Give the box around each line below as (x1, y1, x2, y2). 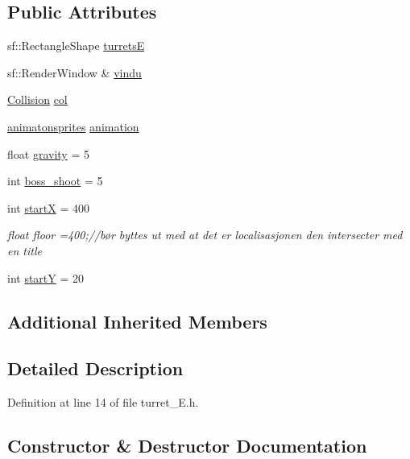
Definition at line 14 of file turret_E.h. (7, 394, 199, 411)
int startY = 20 (7, 269, 85, 286)
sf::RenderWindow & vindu (7, 64, 142, 81)
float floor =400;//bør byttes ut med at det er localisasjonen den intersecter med (7, 226, 403, 243)
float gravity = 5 (7, 145, 89, 162)
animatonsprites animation (7, 118, 139, 134)
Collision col (7, 91, 68, 108)
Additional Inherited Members (7, 308, 267, 333)
